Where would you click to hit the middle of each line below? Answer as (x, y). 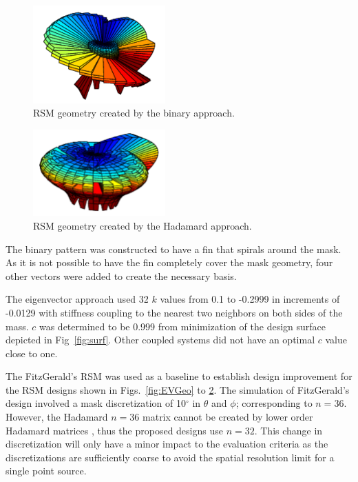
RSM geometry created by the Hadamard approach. (143, 225)
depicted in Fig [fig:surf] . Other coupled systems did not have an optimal (160, 340)
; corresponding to (274, 403)
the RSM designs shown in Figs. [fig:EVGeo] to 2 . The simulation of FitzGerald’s (178, 389)
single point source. (46, 471)
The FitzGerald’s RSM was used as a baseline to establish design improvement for (179, 376)
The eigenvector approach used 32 (77, 299)
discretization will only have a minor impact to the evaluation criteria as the (167, 444)
